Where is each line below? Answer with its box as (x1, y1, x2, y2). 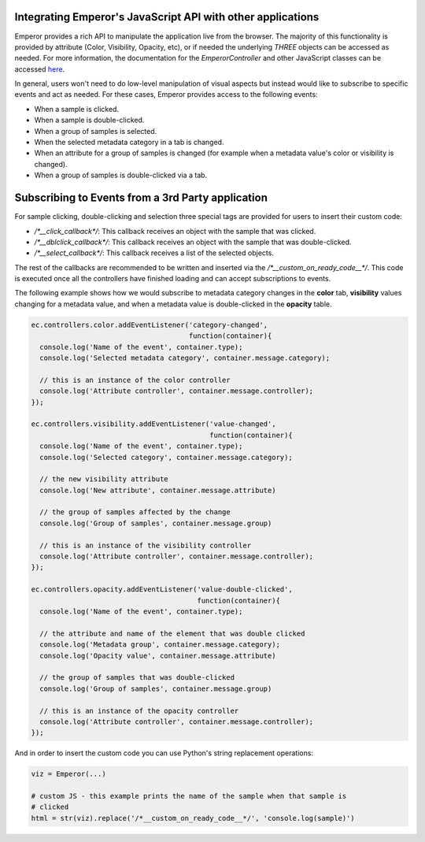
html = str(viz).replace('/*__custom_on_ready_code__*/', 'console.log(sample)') (31, 814, 356, 822)
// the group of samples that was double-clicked (39, 673, 235, 682)
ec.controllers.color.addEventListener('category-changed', (31, 320, 268, 329)
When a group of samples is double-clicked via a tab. (34, 170, 208, 180)
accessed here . (14, 64, 65, 74)
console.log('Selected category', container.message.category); (39, 453, 293, 462)
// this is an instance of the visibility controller (39, 540, 252, 550)
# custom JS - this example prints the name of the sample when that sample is (31, 792, 347, 801)
